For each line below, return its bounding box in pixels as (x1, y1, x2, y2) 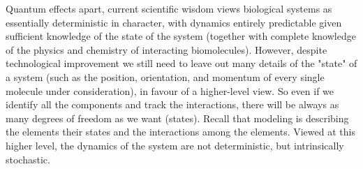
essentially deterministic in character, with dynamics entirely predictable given (6, 15, 342, 29)
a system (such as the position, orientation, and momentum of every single (6, 69, 325, 84)
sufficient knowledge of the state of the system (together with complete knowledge (6, 29, 356, 43)
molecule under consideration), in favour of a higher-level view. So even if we (6, 83, 334, 98)
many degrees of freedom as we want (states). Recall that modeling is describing (6, 110, 349, 125)
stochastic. (6, 152, 50, 166)
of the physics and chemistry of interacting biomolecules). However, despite (6, 42, 327, 57)
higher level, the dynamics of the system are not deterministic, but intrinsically (6, 138, 344, 152)
